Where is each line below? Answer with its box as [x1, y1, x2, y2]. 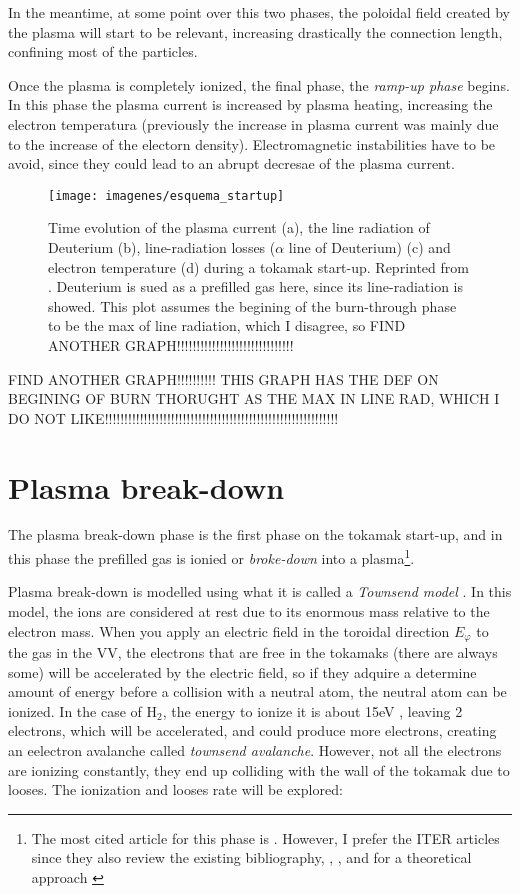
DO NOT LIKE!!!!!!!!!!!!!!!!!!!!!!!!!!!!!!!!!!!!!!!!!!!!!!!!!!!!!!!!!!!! [8, 407, 339, 428]
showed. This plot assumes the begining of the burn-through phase [48, 295, 457, 316]
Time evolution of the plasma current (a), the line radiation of [48, 217, 430, 238]
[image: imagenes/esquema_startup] [48, 188, 285, 203]
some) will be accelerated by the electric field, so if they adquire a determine [8, 661, 477, 682]
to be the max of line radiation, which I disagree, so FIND [48, 315, 406, 336]
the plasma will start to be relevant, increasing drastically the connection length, [8, 21, 503, 42]
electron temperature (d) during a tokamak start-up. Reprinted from [48, 256, 469, 277]
